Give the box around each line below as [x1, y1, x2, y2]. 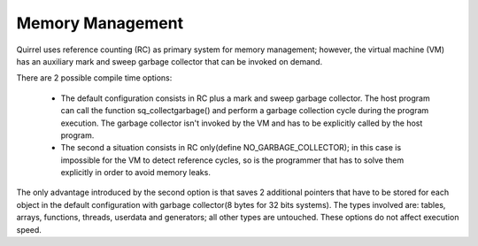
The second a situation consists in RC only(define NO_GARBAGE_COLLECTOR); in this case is [60, 142, 402, 153]
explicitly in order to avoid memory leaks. [60, 167, 212, 178]
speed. [16, 224, 42, 234]
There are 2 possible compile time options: [16, 73, 173, 83]
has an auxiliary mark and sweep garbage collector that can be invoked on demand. [16, 56, 323, 66]
